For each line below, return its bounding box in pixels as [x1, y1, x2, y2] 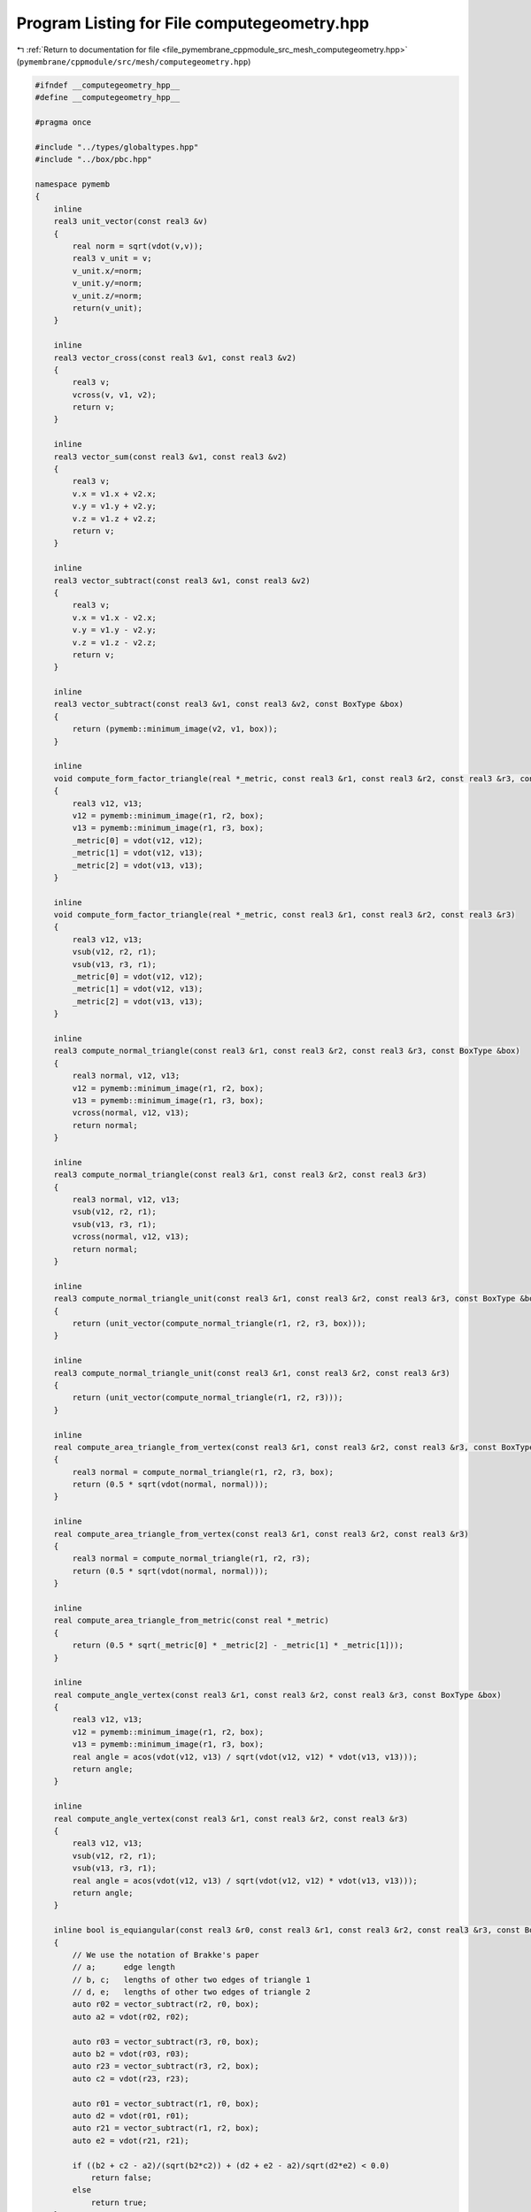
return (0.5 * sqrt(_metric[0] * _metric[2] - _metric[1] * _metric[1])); [72, 1640, 404, 1650]
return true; [90, 2197, 148, 2208]
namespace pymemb [35, 180, 111, 189]
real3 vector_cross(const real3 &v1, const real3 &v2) [53, 352, 296, 363]
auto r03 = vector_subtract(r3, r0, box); [72, 2036, 260, 2047]
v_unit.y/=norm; [72, 279, 143, 288]
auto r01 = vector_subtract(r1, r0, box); [72, 2098, 260, 2108]
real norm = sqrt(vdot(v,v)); [72, 242, 204, 251]
